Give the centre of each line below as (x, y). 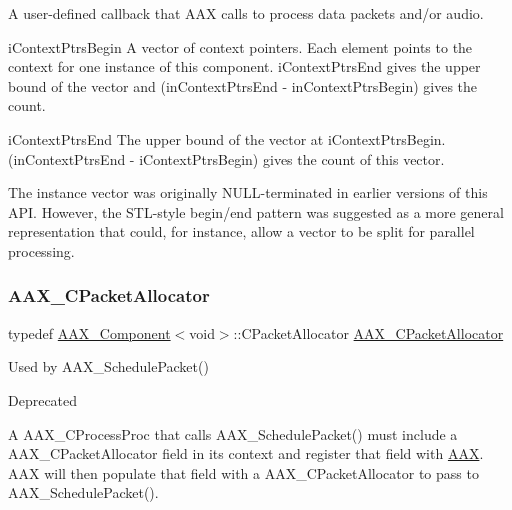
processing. (41, 250)
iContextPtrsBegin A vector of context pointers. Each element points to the (240, 46)
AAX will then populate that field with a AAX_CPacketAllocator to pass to (243, 472)
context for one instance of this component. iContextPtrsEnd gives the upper (244, 66)
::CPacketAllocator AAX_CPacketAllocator (368, 332)
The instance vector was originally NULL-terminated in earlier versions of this (248, 192)
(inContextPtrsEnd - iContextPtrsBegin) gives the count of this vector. (226, 158)
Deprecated (43, 399)
